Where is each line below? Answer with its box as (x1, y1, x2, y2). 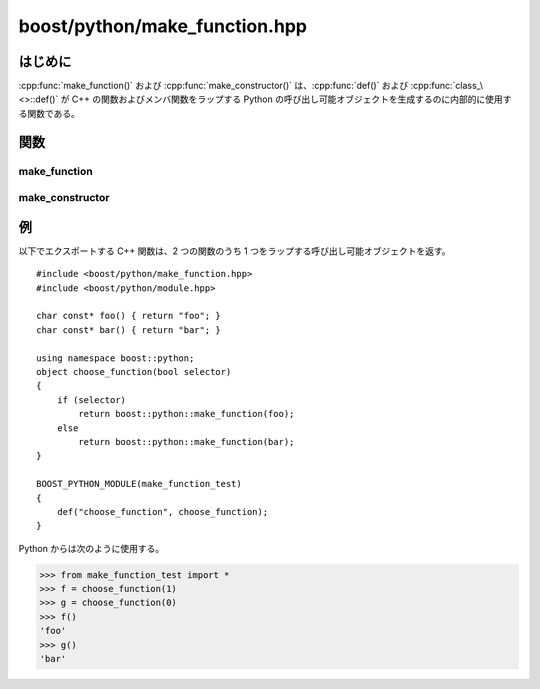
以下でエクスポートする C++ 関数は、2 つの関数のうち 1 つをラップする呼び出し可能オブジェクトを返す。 (18, 245, 451, 257)
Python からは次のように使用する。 (18, 542, 165, 554)
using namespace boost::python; (36, 352, 195, 364)
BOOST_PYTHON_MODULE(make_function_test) (36, 478, 242, 490)
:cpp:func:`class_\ (410, 80, 484, 92)
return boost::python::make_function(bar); (78, 436, 295, 447)
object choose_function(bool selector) (36, 366, 232, 378)
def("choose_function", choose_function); (56, 506, 269, 517)
